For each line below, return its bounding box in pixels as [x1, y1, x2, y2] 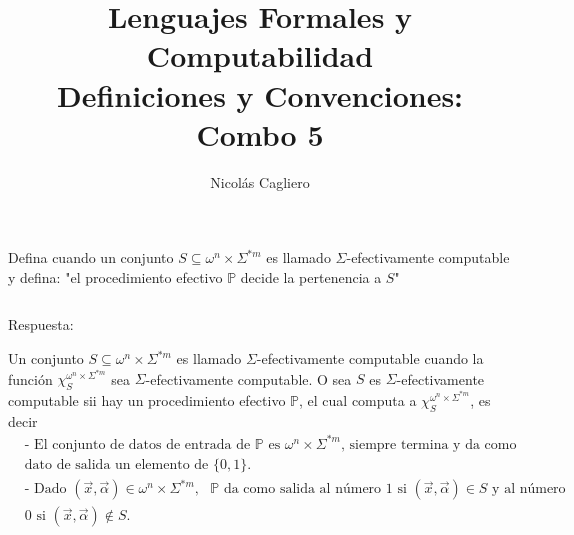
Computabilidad [146, 35, 374, 76]
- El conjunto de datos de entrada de [24, 437, 251, 452]
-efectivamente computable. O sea [145, 368, 352, 389]
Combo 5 [196, 113, 324, 154]
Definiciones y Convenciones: [56, 74, 464, 115]
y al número [492, 482, 566, 497]
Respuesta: [8, 314, 74, 335]
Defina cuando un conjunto [8, 247, 174, 268]
